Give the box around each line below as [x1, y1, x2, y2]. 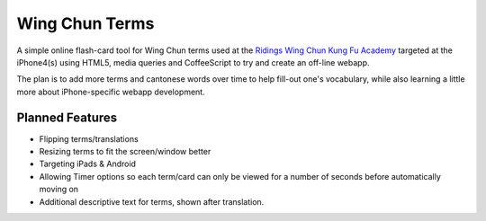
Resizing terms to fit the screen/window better [39, 146, 211, 157]
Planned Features [16, 110, 118, 125]
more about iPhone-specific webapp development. [16, 86, 206, 97]
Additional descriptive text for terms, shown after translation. [39, 196, 265, 207]
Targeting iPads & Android [39, 158, 137, 170]
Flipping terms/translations [39, 133, 139, 144]
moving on [39, 184, 79, 195]
